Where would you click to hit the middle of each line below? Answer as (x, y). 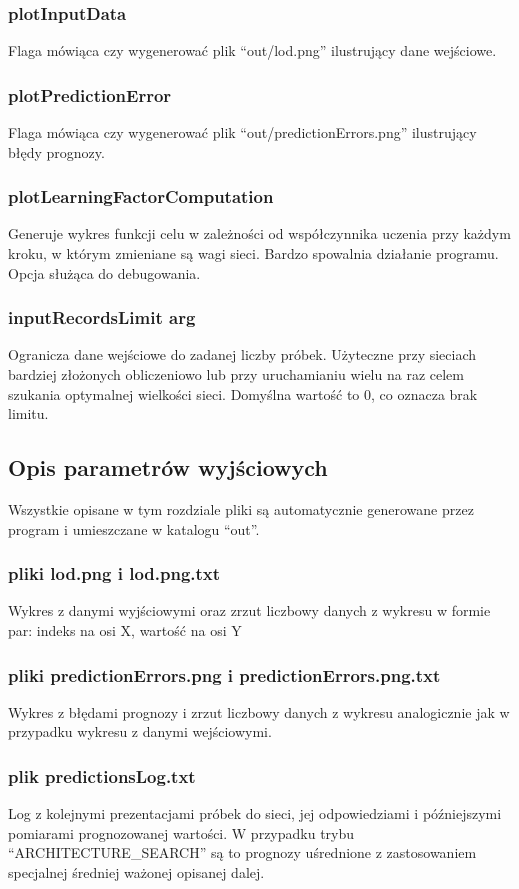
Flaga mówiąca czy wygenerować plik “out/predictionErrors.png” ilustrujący (242, 132)
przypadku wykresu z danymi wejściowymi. (140, 731)
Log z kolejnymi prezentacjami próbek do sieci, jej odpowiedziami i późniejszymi (255, 813)
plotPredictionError (90, 94)
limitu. (28, 413)
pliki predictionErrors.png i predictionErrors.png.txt (224, 674)
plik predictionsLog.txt (102, 775)
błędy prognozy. (56, 151)
